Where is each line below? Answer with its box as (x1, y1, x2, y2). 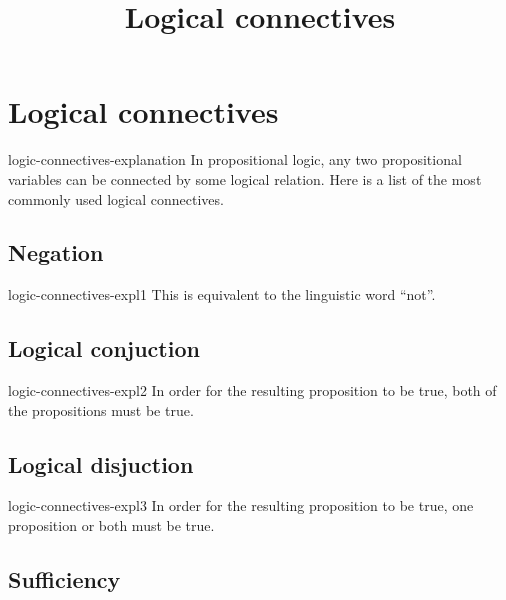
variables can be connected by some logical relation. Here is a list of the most (8, 168, 482, 189)
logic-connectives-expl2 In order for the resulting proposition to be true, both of (8, 380, 497, 401)
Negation (8, 237, 104, 268)
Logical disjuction (8, 448, 194, 479)
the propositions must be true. (8, 399, 194, 420)
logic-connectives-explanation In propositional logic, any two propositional (8, 149, 462, 170)
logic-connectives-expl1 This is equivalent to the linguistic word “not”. (8, 284, 436, 305)
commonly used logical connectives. (8, 188, 224, 209)
